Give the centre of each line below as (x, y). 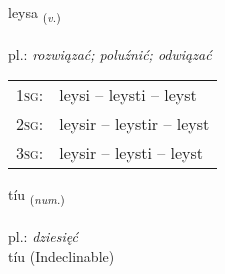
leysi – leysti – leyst (128, 95)
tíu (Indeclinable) (61, 255)
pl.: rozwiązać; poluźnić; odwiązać (110, 53)
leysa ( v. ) (34, 13)
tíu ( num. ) (36, 196)
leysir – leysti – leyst (131, 153)
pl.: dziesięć (43, 236)
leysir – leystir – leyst (134, 124)
